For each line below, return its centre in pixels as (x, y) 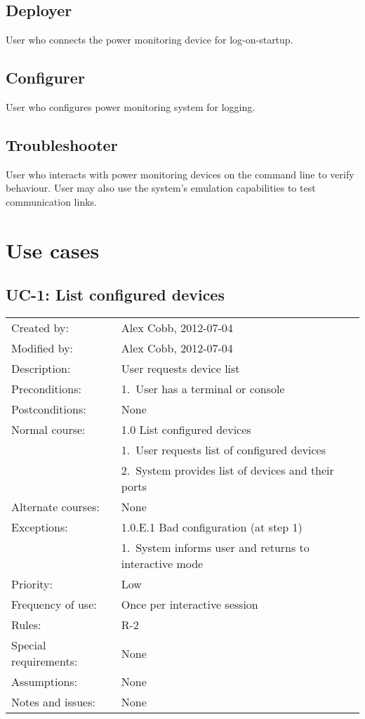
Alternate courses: (56, 507)
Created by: (40, 328)
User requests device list (180, 369)
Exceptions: (40, 527)
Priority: (32, 584)
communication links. (51, 201)
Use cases (53, 250)
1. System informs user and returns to (215, 548)
